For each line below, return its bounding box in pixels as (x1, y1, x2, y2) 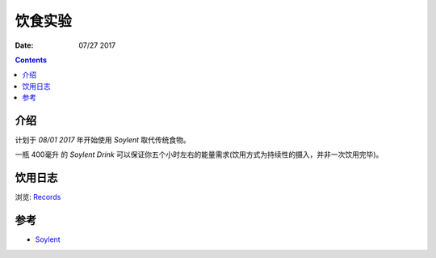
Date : (15, 40, 34, 50)
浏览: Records (15, 192, 61, 202)
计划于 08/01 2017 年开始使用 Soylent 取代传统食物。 (15, 135, 191, 145)
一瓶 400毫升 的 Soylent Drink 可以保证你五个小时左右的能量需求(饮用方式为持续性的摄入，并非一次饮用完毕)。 (15, 150, 384, 159)
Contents (15, 55, 48, 65)
